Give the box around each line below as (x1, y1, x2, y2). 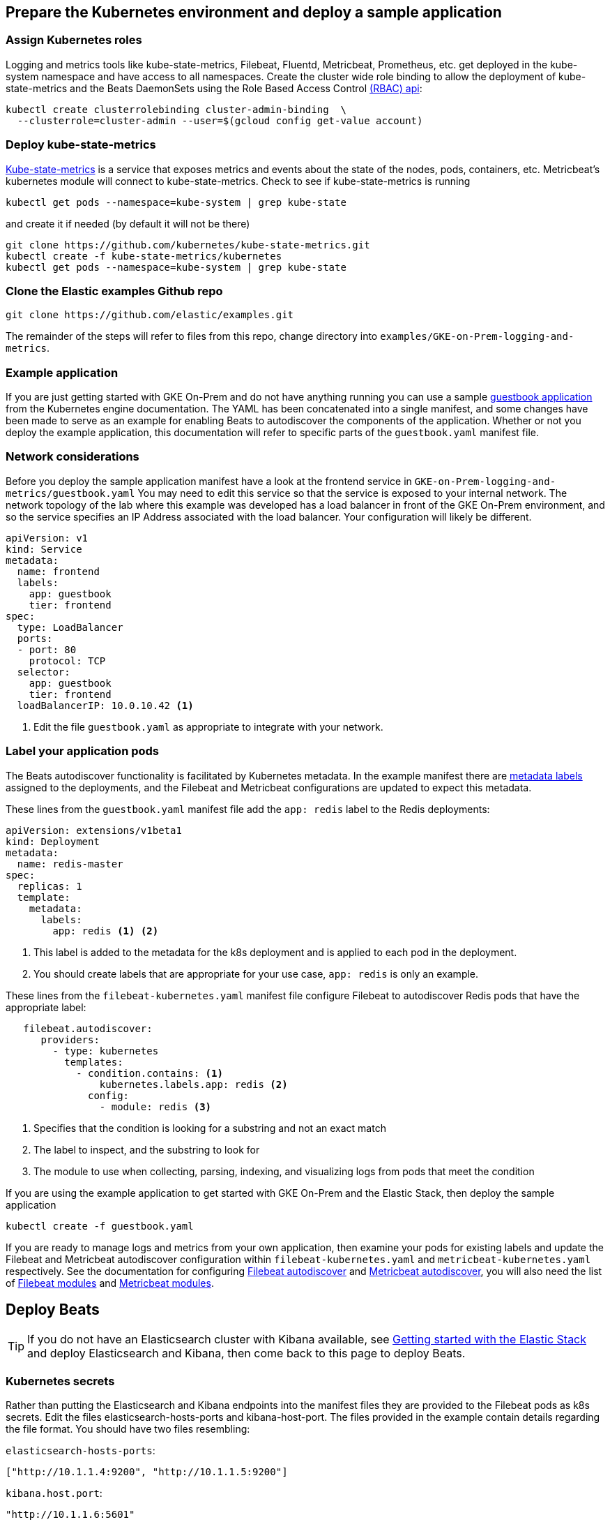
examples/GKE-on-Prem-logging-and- (380, 331, 574, 343)
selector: (17, 666, 70, 678)
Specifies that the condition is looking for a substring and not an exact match (33, 1121, 386, 1134)
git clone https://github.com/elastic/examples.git (6, 309, 294, 321)
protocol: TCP (29, 655, 106, 666)
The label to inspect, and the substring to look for (33, 1143, 260, 1156)
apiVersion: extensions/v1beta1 (6, 824, 182, 836)
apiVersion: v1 (6, 532, 89, 544)
